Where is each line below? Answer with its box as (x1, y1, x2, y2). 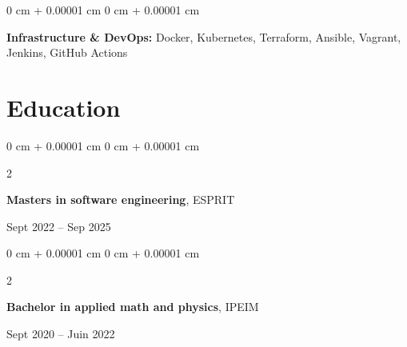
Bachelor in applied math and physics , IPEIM (6, 298, 259, 315)
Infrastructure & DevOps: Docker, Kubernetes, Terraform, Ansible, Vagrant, (6, 28, 401, 45)
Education (6, 90, 121, 123)
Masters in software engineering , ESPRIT (6, 191, 235, 208)
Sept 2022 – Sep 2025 (6, 217, 111, 234)
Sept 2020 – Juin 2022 (6, 325, 115, 342)
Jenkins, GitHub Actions (6, 44, 128, 61)
